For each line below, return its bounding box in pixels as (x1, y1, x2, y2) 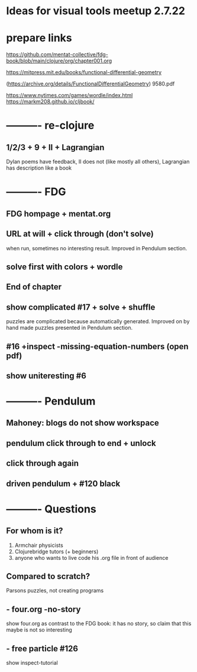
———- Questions (6, 502, 96, 515)
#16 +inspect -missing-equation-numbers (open (6, 341, 189, 351)
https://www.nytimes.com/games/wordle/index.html (6, 92, 133, 99)
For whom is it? (6, 526, 63, 536)
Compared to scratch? (6, 571, 91, 582)
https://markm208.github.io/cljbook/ (6, 98, 95, 105)
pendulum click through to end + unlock (6, 438, 157, 448)
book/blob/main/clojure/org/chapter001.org (6, 58, 112, 65)
